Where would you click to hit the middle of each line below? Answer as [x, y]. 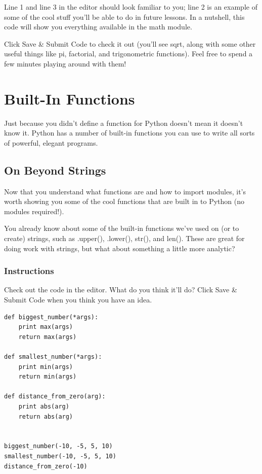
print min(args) [46, 367]
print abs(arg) [44, 406]
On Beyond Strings [55, 170]
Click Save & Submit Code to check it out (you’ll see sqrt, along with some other [130, 43]
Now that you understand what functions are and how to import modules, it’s [125, 191]
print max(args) [46, 327]
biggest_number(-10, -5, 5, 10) [58, 446]
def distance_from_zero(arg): [55, 397]
